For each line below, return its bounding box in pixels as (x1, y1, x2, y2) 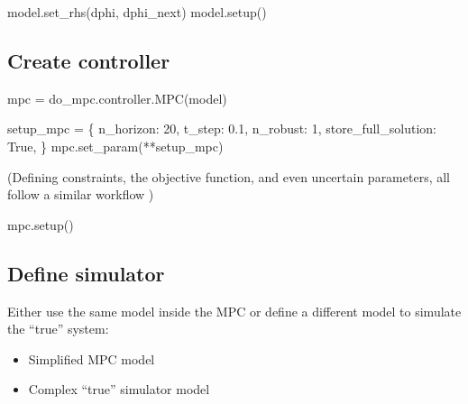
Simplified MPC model (28, 349, 155, 368)
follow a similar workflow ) (7, 185, 154, 204)
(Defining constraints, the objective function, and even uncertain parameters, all (7, 167, 451, 186)
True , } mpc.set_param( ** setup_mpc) (7, 136, 224, 155)
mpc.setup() (7, 215, 74, 234)
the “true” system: (7, 319, 109, 338)
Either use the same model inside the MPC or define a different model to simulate (7, 301, 462, 320)
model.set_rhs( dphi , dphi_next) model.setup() (7, 3, 267, 21)
